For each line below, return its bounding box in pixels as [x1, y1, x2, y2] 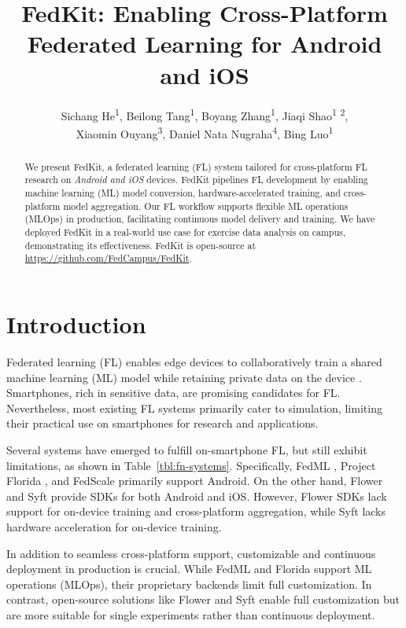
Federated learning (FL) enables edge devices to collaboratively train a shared [6, 353, 382, 369]
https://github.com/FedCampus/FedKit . [24, 252, 192, 265]
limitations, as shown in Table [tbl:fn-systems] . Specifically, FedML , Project [6, 457, 376, 473]
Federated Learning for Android [27, 28, 382, 60]
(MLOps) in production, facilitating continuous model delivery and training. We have [24, 212, 375, 226]
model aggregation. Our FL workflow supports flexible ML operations [63, 199, 349, 212]
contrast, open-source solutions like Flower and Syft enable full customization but [6, 591, 400, 608]
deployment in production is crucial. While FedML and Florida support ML [6, 560, 372, 577]
